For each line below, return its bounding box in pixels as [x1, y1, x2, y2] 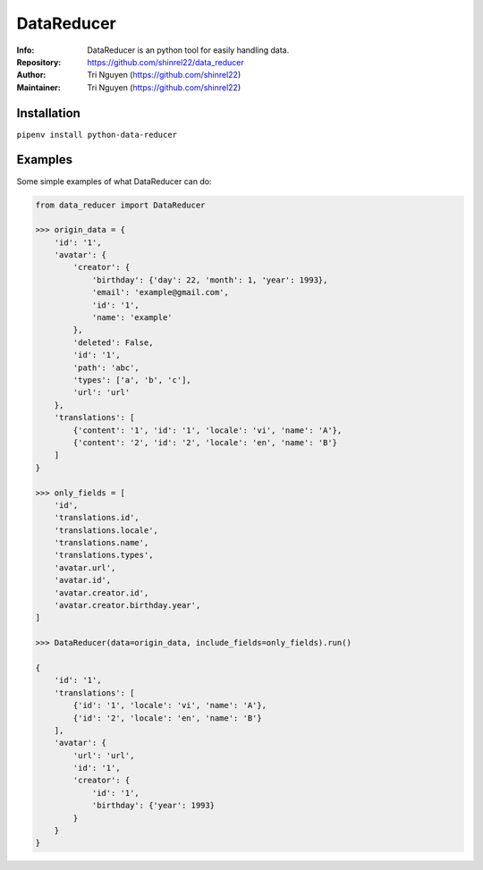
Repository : [16, 56, 62, 67]
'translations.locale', [54, 525, 158, 536]
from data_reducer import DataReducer [35, 199, 206, 210]
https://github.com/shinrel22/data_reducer [87, 56, 245, 67]
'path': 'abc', [72, 362, 140, 373]
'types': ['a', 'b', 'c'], [72, 375, 191, 384]
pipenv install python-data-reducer [16, 130, 178, 139]
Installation [16, 106, 80, 121]
